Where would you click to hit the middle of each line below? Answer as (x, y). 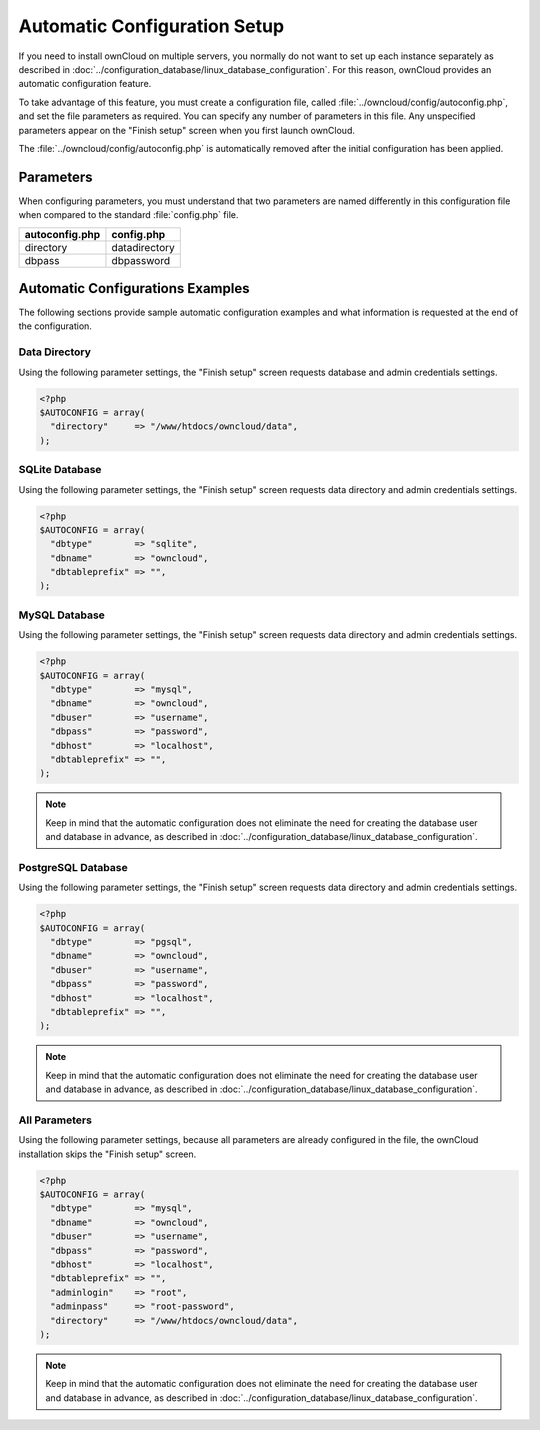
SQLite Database (60, 470)
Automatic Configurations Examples (134, 288)
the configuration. (55, 326)
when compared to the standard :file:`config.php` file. (128, 215)
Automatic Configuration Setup (151, 26)
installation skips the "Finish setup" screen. (107, 1154)
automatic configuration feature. (85, 84)
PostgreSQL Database (73, 867)
